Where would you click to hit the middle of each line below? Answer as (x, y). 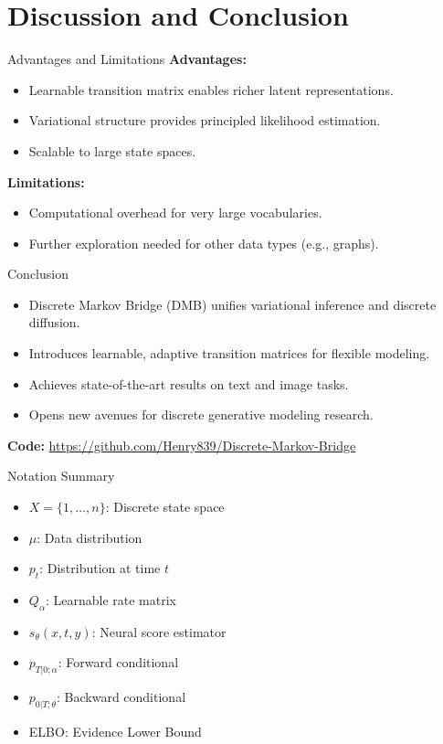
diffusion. (54, 322)
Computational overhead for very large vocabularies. (175, 213)
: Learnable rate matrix (111, 600)
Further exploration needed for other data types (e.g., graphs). (204, 243)
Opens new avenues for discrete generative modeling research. (201, 415)
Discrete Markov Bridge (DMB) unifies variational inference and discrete (232, 304)
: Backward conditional (121, 697)
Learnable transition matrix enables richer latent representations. (211, 89)
